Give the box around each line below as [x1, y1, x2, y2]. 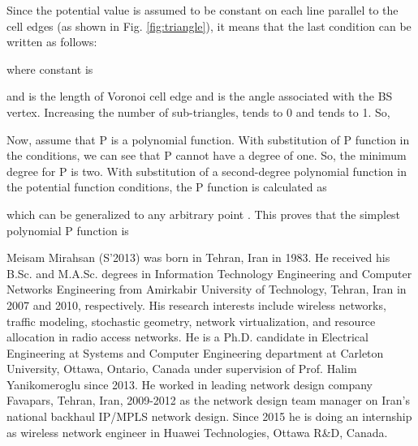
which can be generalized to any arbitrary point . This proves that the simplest [6, 205, 401, 222]
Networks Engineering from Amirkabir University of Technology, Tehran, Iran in [6, 281, 407, 298]
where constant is [6, 60, 93, 77]
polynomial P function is [6, 221, 129, 238]
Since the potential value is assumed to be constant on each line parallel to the [6, 2, 399, 18]
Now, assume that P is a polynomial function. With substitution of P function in [6, 131, 410, 148]
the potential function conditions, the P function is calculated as [6, 178, 327, 195]
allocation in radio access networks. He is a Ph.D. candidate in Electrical [6, 328, 368, 345]
